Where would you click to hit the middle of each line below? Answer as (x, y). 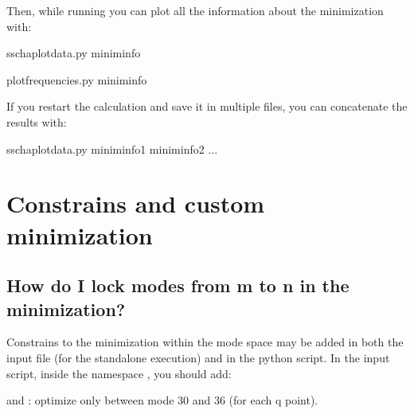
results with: (37, 121)
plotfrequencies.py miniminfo (77, 79)
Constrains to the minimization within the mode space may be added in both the (205, 342)
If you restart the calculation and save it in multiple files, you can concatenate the (207, 106)
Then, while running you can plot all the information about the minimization (195, 10)
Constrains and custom (136, 203)
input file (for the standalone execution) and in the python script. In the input (198, 357)
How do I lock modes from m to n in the (178, 285)
